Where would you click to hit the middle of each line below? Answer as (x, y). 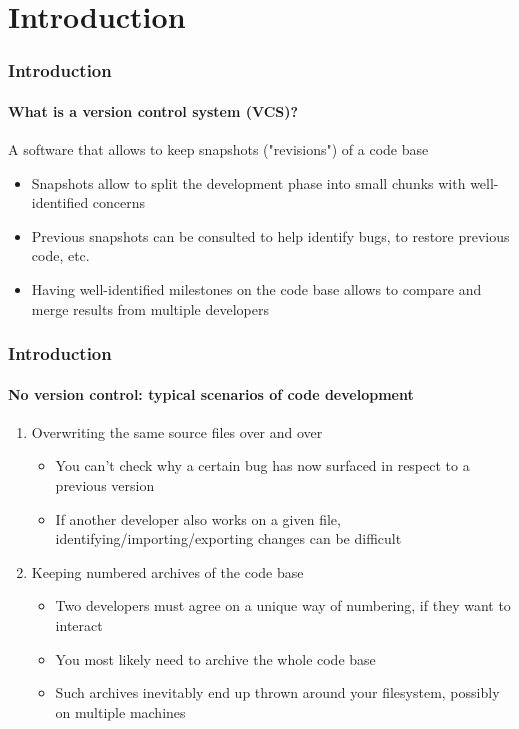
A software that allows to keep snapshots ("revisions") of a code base (218, 149)
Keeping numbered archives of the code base (167, 571)
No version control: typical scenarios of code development (211, 393)
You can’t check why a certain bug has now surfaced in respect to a (262, 465)
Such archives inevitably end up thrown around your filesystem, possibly (277, 692)
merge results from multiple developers (150, 308)
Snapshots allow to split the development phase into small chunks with (248, 182)
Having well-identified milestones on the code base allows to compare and (256, 288)
